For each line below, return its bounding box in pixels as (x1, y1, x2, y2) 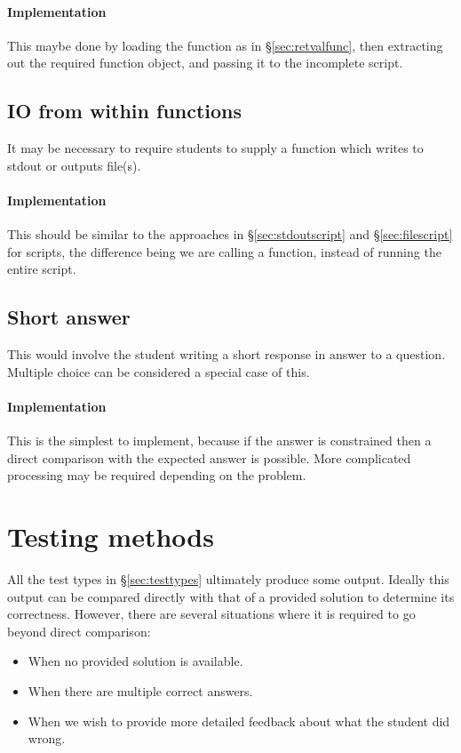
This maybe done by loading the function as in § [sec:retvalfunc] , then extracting (7, 36, 443, 54)
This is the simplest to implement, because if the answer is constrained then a (7, 431, 432, 450)
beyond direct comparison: (7, 621, 151, 640)
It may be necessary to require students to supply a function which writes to (7, 139, 424, 157)
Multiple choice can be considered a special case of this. (7, 362, 310, 381)
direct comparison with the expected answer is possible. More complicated (7, 448, 411, 467)
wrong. (28, 729, 66, 748)
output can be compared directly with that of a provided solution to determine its (7, 587, 455, 605)
